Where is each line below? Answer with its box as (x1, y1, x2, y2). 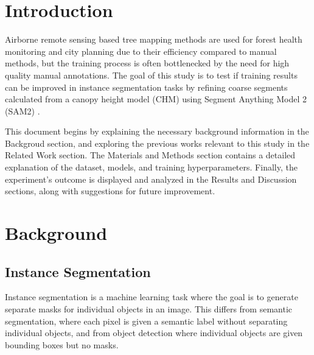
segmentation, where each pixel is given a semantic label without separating (5, 314, 288, 327)
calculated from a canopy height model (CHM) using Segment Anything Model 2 (5, 93, 307, 105)
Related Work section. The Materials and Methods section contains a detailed (5, 149, 296, 161)
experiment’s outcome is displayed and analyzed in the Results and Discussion (5, 172, 297, 185)
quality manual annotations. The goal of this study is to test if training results (5, 68, 298, 81)
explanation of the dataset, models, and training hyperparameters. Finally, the (5, 161, 298, 174)
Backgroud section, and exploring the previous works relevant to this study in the (5, 136, 310, 149)
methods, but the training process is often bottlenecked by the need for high (5, 57, 290, 69)
